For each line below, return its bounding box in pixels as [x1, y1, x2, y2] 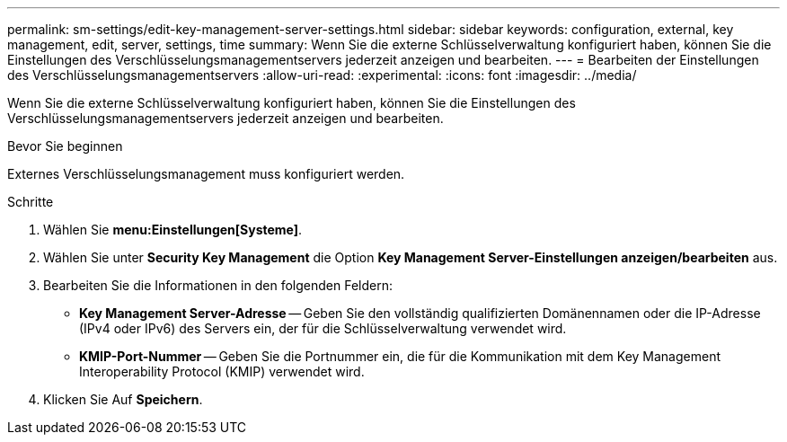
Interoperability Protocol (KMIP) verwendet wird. [79, 364, 365, 379]
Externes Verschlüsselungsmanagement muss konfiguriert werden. [7, 166, 405, 181]
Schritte [7, 194, 54, 209]
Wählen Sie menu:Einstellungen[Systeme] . [43, 222, 303, 237]
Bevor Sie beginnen [7, 138, 123, 154]
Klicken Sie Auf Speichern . [43, 392, 203, 407]
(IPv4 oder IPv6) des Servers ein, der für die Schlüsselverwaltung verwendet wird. [79, 321, 567, 336]
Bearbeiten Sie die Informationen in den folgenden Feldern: [43, 278, 393, 293]
